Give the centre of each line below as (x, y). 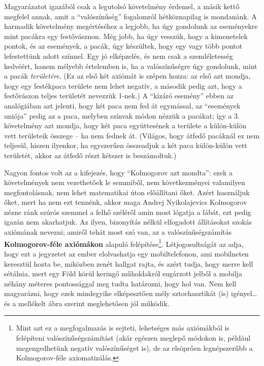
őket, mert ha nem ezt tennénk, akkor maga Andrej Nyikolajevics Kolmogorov (126, 202)
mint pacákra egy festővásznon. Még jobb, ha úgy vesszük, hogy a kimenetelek (126, 36)
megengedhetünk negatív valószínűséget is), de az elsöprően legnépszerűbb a (134, 347)
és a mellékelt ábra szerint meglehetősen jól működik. (87, 303)
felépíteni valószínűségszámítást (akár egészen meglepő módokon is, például (133, 338)
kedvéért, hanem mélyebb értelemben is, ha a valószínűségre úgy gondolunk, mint (131, 66)
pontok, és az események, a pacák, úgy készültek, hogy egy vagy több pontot (123, 46)
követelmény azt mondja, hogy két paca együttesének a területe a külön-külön (125, 125)
